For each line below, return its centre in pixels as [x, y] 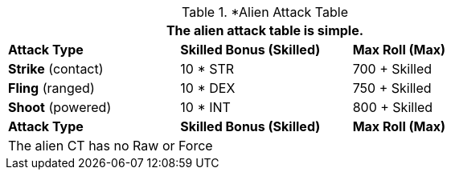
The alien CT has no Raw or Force [111, 146]
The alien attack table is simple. [265, 30]
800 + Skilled [393, 107]
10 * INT [205, 107]
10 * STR [207, 69]
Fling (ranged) [51, 88]
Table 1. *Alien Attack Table [265, 12]
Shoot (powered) [60, 107]
